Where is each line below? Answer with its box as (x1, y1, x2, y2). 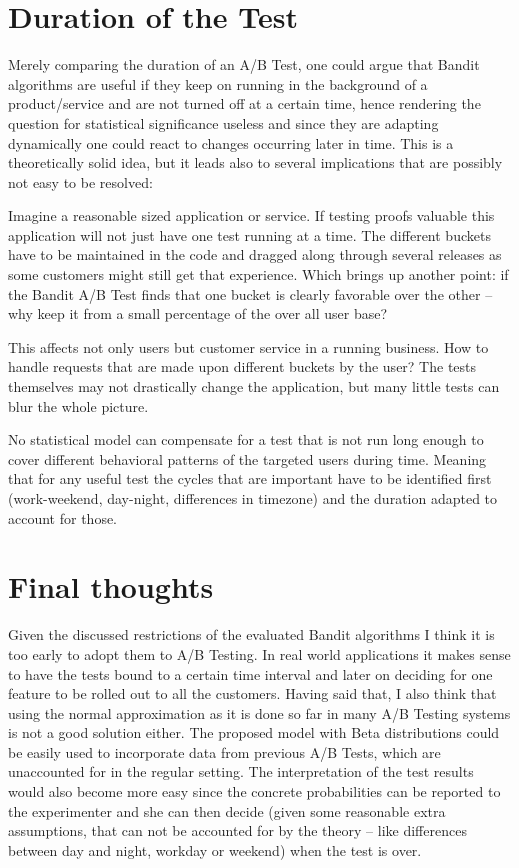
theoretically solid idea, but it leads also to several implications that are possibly (8, 152, 503, 173)
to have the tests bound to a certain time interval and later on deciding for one (8, 663, 493, 684)
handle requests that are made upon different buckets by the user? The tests (8, 356, 477, 377)
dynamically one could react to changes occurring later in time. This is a (8, 132, 454, 153)
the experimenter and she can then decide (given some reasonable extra (8, 800, 446, 821)
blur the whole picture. (8, 395, 149, 416)
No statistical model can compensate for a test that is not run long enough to (8, 429, 484, 450)
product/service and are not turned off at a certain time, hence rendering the (8, 93, 481, 114)
